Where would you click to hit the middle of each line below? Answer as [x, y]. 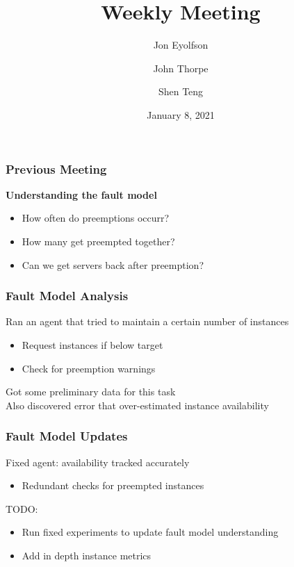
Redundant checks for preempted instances [113, 485]
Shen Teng [181, 91]
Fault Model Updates [67, 436]
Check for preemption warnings [89, 368]
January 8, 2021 [181, 114]
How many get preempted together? [98, 241]
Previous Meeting [56, 169]
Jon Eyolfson [181, 45]
